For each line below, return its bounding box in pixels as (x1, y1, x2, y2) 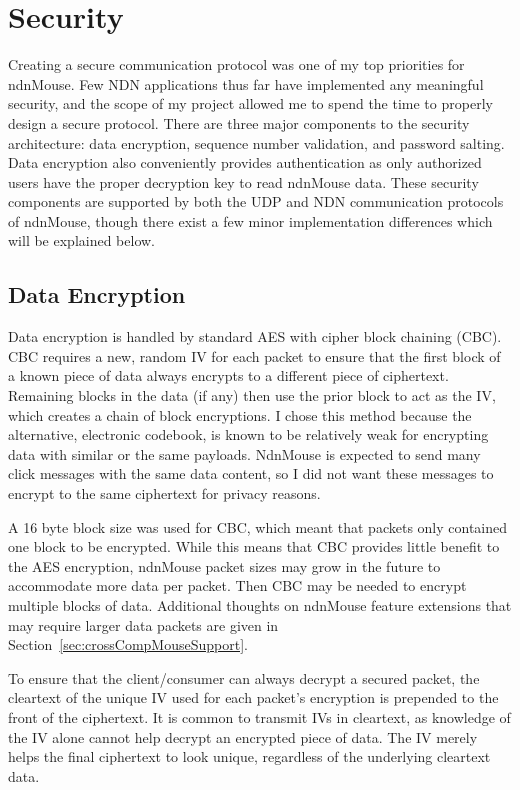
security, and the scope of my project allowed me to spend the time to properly (8, 93, 493, 114)
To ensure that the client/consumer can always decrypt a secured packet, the (8, 667, 480, 688)
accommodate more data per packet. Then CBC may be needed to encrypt (8, 575, 467, 596)
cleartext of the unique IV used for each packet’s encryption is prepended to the (8, 687, 499, 708)
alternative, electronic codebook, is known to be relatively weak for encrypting (8, 424, 489, 445)
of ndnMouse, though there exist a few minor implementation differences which (8, 210, 493, 231)
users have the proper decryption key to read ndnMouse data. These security (8, 171, 479, 192)
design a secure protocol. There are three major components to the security (8, 112, 470, 133)
